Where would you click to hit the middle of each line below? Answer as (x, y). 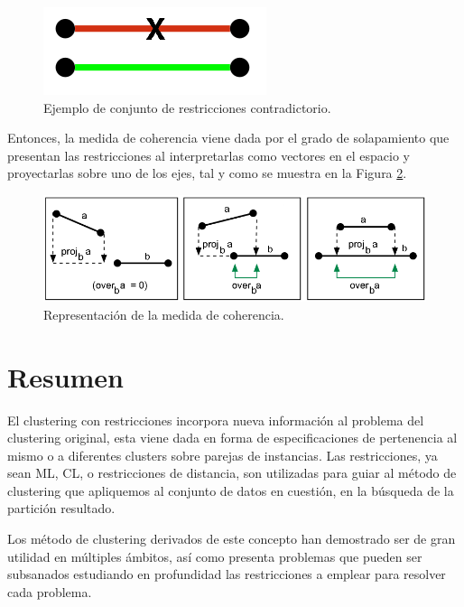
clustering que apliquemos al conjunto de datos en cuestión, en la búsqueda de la (231, 490)
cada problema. (50, 591)
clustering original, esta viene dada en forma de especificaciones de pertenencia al (232, 438)
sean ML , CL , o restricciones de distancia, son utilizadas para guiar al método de (232, 473)
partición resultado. (61, 508)
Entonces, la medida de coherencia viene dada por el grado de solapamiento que (228, 138)
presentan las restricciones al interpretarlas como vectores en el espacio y (209, 155)
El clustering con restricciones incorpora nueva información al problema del (216, 420)
